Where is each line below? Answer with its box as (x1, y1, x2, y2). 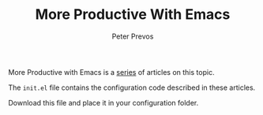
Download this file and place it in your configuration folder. (8, 98, 199, 107)
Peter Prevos (111, 32, 154, 41)
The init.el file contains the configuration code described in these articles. (8, 83, 256, 92)
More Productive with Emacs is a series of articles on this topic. (8, 67, 215, 76)
